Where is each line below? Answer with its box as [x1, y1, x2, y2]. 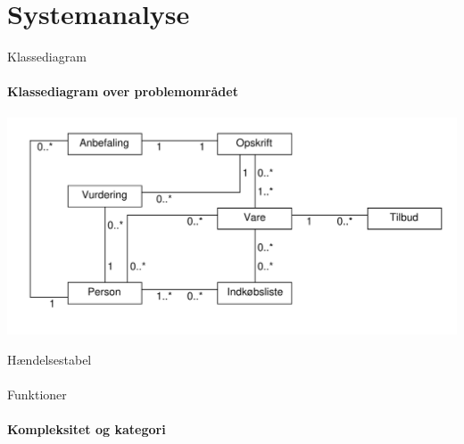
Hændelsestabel [7, 349, 92, 368]
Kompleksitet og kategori [7, 420, 166, 439]
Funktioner [7, 384, 67, 403]
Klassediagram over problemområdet [7, 82, 238, 101]
